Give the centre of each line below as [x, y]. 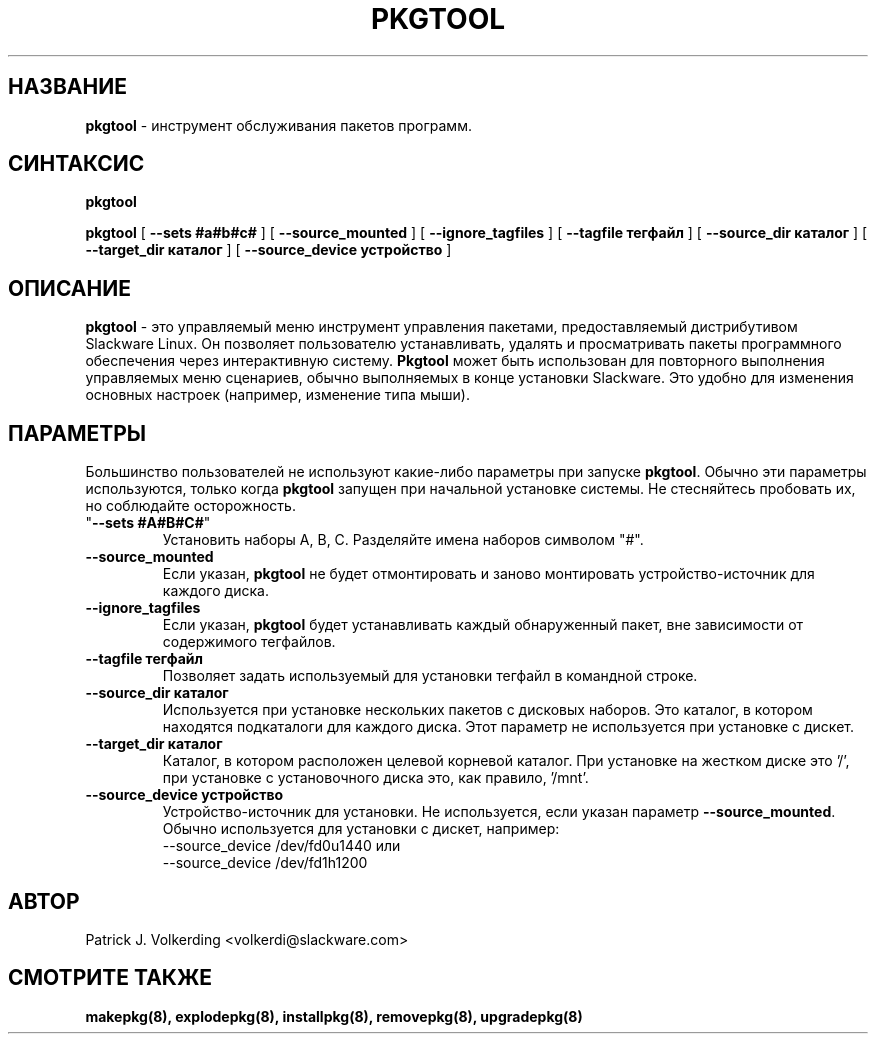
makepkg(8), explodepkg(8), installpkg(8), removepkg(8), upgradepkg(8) [334, 1016]
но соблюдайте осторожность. [190, 506]
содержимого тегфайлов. [249, 642]
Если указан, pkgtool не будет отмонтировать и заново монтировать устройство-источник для [488, 574]
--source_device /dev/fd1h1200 [265, 863]
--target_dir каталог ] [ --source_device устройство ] [268, 250]
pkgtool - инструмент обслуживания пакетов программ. [278, 125]
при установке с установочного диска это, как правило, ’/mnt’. [375, 778]
